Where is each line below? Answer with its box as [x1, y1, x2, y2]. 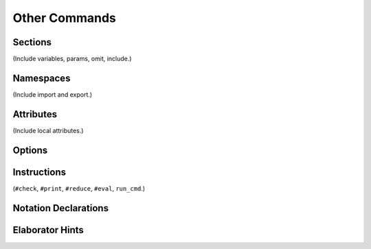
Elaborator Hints [12, 224, 84, 236]
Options [12, 144, 48, 156]
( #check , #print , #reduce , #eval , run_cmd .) [12, 184, 146, 192]
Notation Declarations [12, 202, 109, 214]
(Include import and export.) [12, 90, 93, 99]
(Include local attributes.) [12, 126, 84, 134]
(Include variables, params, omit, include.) [12, 55, 132, 63]
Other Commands [12, 10, 117, 25]
